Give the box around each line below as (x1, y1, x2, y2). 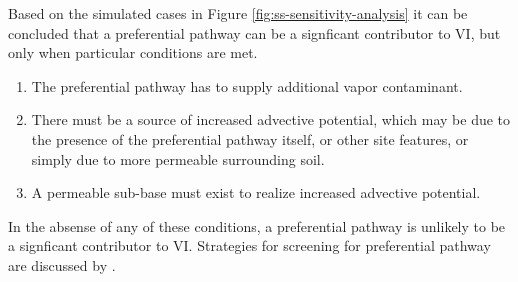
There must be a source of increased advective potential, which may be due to (31, 109, 511, 130)
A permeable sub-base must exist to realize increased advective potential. (31, 182, 481, 203)
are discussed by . (8, 254, 116, 275)
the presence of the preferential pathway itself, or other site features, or (31, 128, 469, 149)
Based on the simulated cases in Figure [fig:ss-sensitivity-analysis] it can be (8, 3, 468, 23)
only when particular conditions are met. (8, 42, 258, 63)
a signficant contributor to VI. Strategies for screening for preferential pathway (8, 235, 491, 256)
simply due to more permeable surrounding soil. (31, 148, 325, 169)
